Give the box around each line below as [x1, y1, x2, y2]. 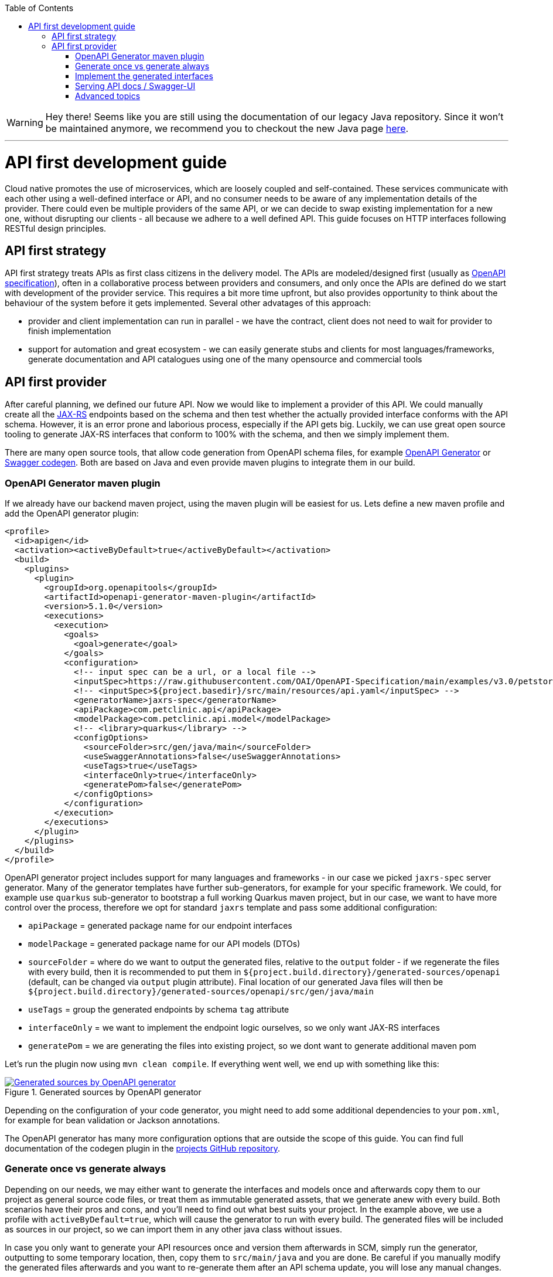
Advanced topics [75, 91, 141, 101]
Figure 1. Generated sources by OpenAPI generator [5, 1086, 202, 1097]
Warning [6, 117, 43, 128]
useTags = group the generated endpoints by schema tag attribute [28, 1004, 289, 1014]
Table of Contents [5, 3, 74, 13]
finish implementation [28, 326, 111, 337]
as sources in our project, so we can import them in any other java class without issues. [5, 1224, 342, 1234]
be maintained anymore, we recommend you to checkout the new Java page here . [45, 123, 409, 134]
